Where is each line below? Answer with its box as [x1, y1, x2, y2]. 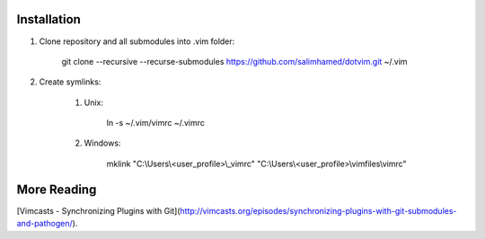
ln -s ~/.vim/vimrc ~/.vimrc [106, 118, 206, 128]
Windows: [84, 137, 121, 148]
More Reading [16, 181, 97, 197]
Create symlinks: [39, 76, 101, 87]
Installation [16, 12, 81, 27]
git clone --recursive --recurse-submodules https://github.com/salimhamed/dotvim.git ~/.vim [61, 56, 408, 66]
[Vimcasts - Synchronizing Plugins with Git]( [16, 205, 181, 216]
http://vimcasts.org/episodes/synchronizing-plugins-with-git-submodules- [180, 205, 457, 216]
